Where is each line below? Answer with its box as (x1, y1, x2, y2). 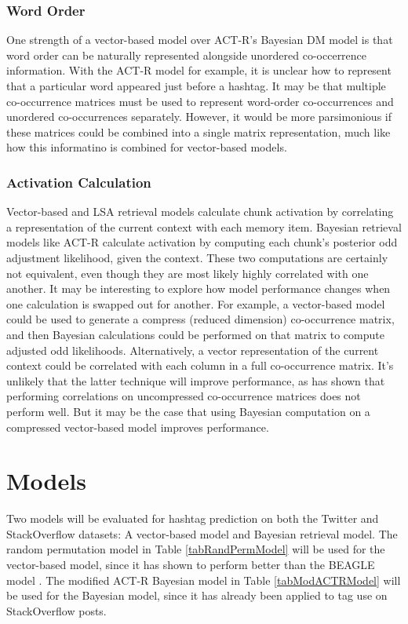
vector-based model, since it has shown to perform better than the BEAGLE (6, 556, 375, 572)
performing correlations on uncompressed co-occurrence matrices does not (6, 388, 361, 404)
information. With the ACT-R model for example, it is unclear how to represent (6, 62, 392, 78)
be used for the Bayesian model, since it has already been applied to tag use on (6, 587, 388, 604)
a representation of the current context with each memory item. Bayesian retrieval (6, 218, 402, 235)
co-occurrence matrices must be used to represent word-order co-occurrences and (6, 93, 394, 109)
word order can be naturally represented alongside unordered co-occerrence (6, 46, 367, 63)
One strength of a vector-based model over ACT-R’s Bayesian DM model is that (6, 31, 393, 48)
